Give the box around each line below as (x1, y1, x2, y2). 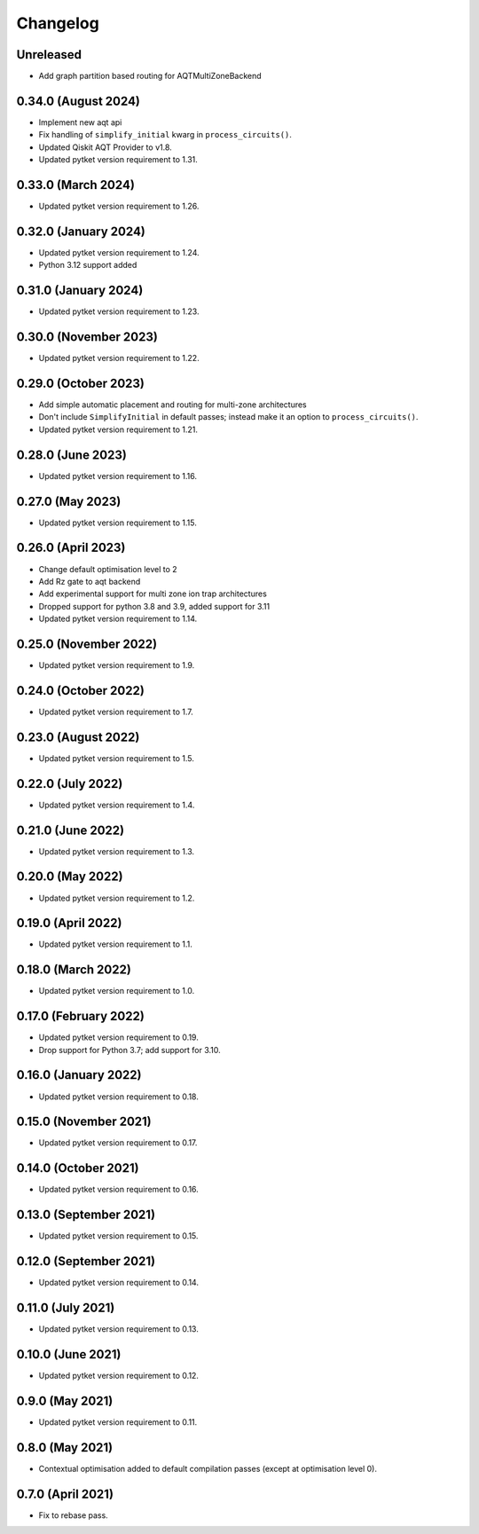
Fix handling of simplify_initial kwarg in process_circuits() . (38, 130, 293, 140)
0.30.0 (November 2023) (16, 329, 159, 345)
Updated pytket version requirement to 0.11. (38, 1416, 198, 1428)
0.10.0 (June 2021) (16, 1347, 122, 1362)
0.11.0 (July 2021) (16, 1301, 115, 1316)
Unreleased (16, 47, 82, 62)
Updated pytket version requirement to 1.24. (38, 247, 200, 257)
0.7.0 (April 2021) (16, 1486, 114, 1501)
